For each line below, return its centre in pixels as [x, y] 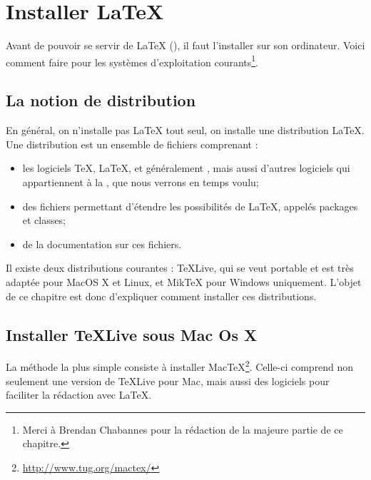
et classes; [44, 220]
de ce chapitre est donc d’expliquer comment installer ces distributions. [161, 296]
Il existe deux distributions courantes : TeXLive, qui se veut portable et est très [180, 268]
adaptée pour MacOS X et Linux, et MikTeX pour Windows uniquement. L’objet [184, 281]
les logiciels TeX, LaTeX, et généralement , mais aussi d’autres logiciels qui [186, 168]
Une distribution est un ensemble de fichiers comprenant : [132, 144]
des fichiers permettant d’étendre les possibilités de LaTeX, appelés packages [190, 206]
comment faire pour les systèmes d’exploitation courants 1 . [132, 61]
